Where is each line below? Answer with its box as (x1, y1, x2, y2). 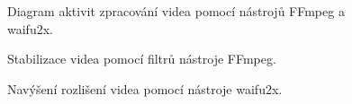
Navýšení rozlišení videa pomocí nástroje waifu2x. (7, 79, 283, 98)
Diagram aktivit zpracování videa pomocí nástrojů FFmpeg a (7, 2, 345, 20)
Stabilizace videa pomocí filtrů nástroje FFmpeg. (7, 49, 276, 68)
